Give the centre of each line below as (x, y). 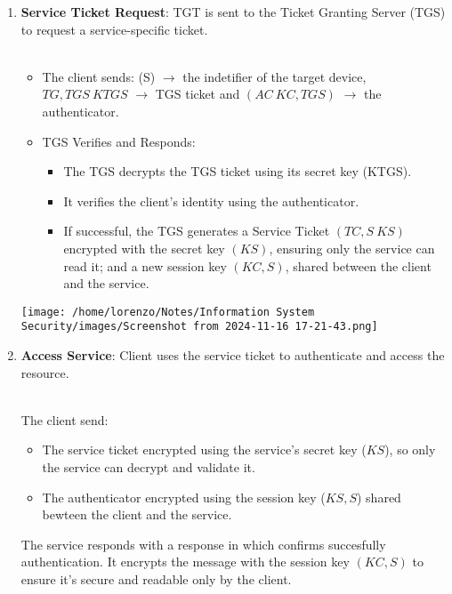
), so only (410, 450)
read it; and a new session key (145, 265)
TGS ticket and (198, 94)
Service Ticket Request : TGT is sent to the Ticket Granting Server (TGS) (233, 12)
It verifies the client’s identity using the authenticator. (211, 201)
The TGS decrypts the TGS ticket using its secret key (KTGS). (238, 171)
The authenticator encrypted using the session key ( (184, 497)
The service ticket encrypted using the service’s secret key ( (204, 450)
